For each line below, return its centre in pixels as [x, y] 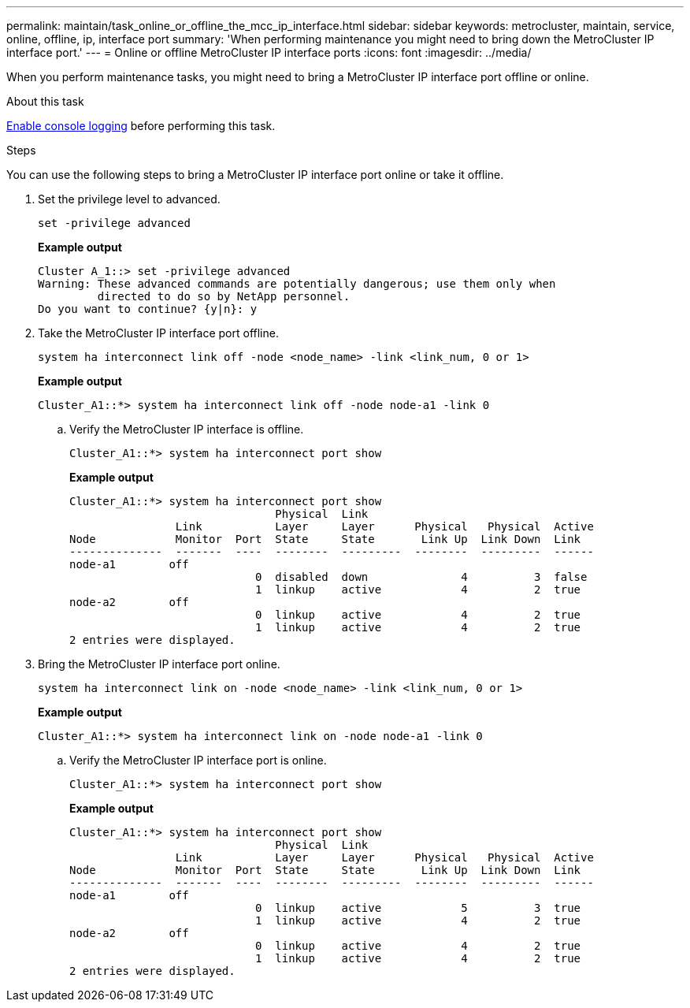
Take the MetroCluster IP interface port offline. [158, 333]
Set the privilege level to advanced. [129, 199]
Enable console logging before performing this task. [141, 126]
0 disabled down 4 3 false [421, 577]
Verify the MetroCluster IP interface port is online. [198, 760]
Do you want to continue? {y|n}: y [148, 309]
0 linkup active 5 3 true [418, 908]
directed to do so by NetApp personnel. [224, 296]
